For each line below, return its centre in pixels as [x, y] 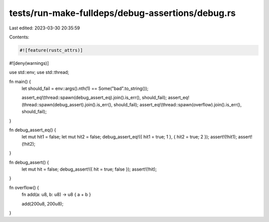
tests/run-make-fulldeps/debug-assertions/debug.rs [123, 13]
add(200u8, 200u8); [43, 204]
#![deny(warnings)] [29, 63]
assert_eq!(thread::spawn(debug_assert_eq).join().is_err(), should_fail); [94, 98]
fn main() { [20, 81]
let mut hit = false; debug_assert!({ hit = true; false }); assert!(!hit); [89, 169]
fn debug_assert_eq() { [33, 130]
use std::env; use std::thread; [39, 72]
